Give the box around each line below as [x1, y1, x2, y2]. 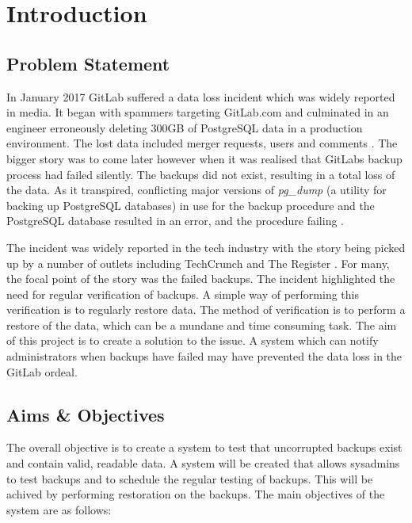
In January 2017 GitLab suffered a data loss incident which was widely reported [6, 88, 395, 105]
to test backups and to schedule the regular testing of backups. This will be [6, 470, 373, 487]
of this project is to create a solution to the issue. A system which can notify [6, 332, 379, 349]
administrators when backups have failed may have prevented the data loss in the [6, 348, 402, 365]
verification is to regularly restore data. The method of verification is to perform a [6, 301, 406, 318]
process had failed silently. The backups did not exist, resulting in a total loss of [6, 166, 395, 182]
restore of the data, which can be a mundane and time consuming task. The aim [6, 316, 397, 333]
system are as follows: [6, 501, 112, 517]
